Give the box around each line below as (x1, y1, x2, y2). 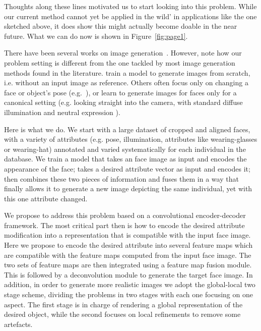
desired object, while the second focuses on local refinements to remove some (4, 309, 241, 319)
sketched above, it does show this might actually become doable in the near (4, 21, 237, 31)
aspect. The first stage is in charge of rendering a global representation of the (4, 299, 243, 309)
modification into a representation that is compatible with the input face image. (4, 230, 251, 240)
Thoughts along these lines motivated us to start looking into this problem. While (4, 1, 257, 11)
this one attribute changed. (4, 193, 88, 203)
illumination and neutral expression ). (4, 106, 120, 117)
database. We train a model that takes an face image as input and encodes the (4, 153, 247, 164)
